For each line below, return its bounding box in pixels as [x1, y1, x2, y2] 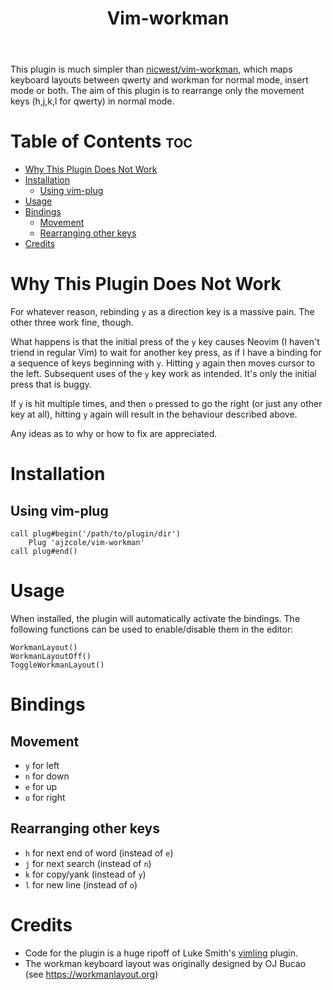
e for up [24, 781, 58, 792]
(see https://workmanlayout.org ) [24, 968, 159, 980]
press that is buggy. [10, 378, 92, 391]
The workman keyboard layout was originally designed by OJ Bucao [24, 957, 307, 969]
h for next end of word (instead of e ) [24, 847, 174, 859]
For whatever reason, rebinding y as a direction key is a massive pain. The [10, 306, 315, 318]
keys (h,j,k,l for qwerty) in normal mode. [10, 95, 175, 107]
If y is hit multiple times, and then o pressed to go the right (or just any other [10, 398, 323, 410]
